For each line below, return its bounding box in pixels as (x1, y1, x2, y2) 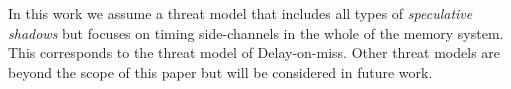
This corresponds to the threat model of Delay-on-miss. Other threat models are (8, 42, 501, 63)
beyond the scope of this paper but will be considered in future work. (8, 61, 433, 82)
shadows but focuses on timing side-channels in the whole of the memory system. (8, 22, 504, 43)
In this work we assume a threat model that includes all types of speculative (8, 3, 473, 23)
